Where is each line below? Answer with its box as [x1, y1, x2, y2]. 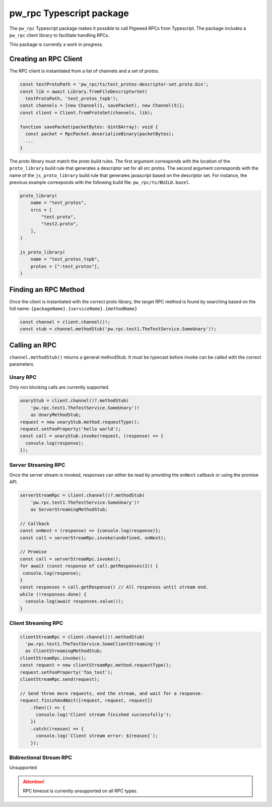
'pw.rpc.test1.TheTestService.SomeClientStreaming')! [25, 641, 161, 647]
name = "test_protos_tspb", [30, 257, 100, 262]
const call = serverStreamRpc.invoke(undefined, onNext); [20, 535, 166, 540]
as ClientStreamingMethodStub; [25, 648, 103, 654]
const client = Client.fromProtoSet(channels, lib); [20, 110, 153, 116]
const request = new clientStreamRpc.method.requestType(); [20, 662, 172, 668]
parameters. [9, 361, 35, 367]
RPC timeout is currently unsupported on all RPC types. [23, 788, 138, 794]
